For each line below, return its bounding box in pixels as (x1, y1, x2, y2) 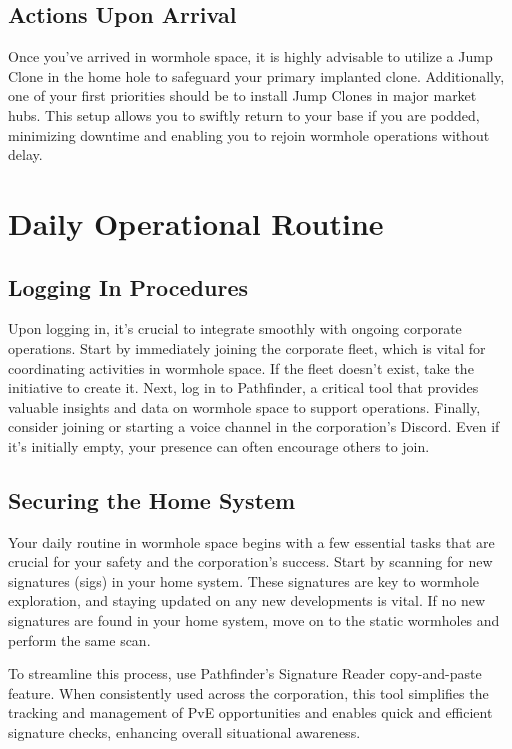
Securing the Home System (8, 484, 296, 515)
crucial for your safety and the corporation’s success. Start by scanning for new (8, 551, 493, 572)
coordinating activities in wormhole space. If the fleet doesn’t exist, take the (8, 357, 474, 378)
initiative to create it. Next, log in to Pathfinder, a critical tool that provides (8, 377, 479, 398)
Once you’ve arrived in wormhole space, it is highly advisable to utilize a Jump (8, 46, 493, 67)
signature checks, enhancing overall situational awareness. (8, 722, 361, 743)
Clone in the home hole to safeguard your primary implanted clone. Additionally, (8, 65, 505, 86)
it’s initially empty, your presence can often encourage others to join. (8, 435, 430, 456)
